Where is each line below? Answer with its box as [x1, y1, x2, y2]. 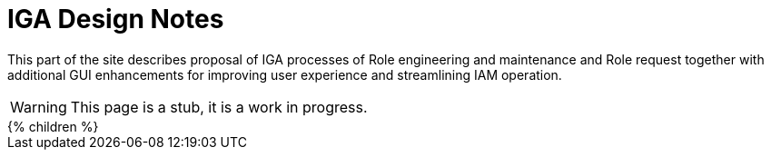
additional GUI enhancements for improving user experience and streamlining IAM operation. [7, 66, 562, 83]
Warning [10, 97, 67, 116]
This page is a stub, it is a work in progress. [70, 97, 368, 116]
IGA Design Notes [7, 4, 224, 34]
